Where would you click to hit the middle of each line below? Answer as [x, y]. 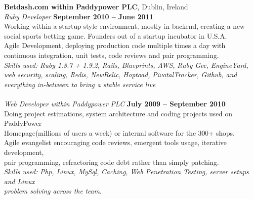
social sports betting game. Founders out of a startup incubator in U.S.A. [116, 35]
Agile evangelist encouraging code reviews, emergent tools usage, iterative [115, 142]
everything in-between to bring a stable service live [80, 84]
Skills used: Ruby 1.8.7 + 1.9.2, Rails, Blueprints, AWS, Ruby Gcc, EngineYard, [126, 65]
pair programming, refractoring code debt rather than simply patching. [112, 162]
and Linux [20, 181]
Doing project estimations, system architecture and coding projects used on [118, 113]
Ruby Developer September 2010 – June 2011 [79, 16]
